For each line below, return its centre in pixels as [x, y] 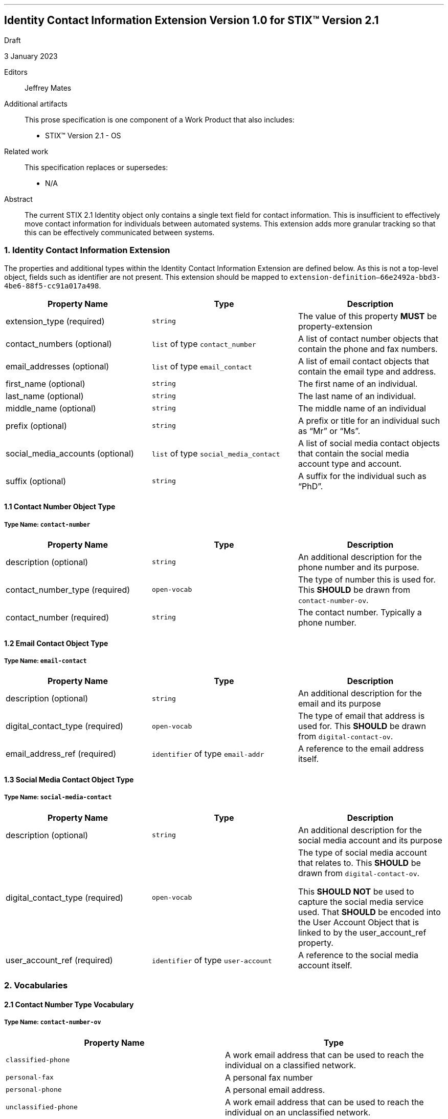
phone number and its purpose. [359, 567]
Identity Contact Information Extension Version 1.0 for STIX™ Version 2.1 [192, 20]
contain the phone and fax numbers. [368, 349]
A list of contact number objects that [368, 338]
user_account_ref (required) [59, 960]
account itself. [325, 965]
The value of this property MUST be [367, 316]
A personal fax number [269, 1077]
